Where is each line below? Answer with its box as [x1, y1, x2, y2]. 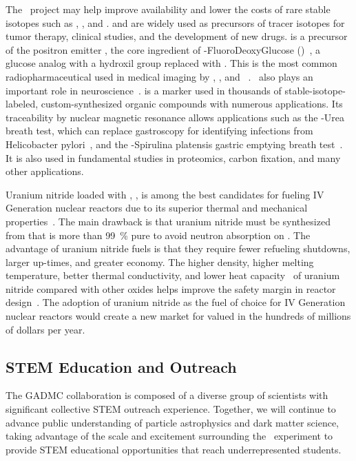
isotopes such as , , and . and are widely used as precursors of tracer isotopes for [6, 15, 345, 30]
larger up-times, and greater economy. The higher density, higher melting [6, 254, 314, 269]
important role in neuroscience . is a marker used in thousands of [6, 83, 282, 97]
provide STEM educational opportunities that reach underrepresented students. [6, 442, 342, 456]
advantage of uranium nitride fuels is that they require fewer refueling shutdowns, [6, 241, 350, 256]
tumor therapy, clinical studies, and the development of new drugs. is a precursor [6, 29, 348, 43]
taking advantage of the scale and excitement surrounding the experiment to [6, 429, 333, 443]
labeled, [6, 96, 39, 111]
